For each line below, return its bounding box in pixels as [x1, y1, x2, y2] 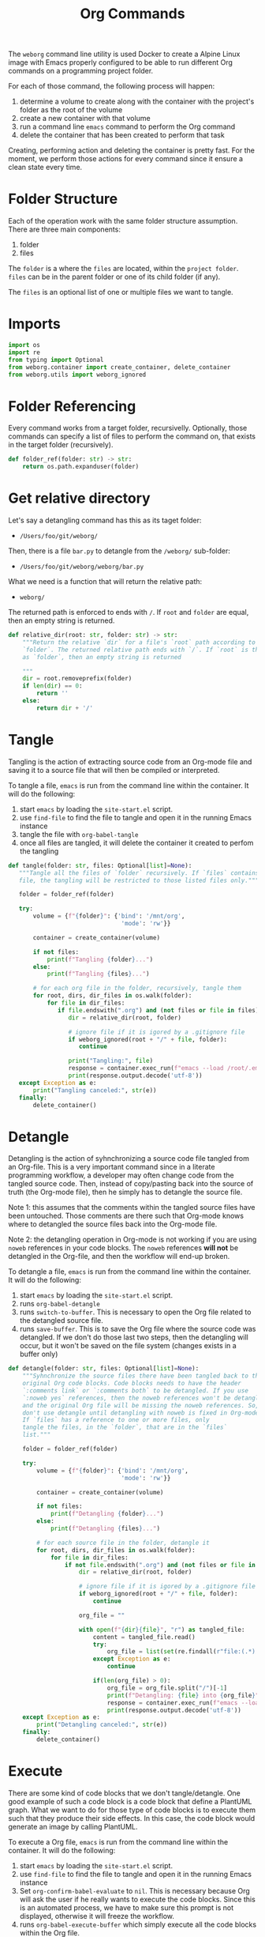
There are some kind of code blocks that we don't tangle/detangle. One [8, 1788, 241, 1798]
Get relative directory [8, 489, 151, 507]
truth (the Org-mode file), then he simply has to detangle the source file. [8, 1187, 243, 1197]
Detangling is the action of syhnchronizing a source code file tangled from [8, 1154, 250, 1163]
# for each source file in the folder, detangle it [36, 1539, 211, 1547]
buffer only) [19, 1349, 58, 1359]
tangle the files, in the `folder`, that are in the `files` [22, 1423, 227, 1431]
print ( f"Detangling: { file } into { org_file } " [106, 1691, 259, 1699]
